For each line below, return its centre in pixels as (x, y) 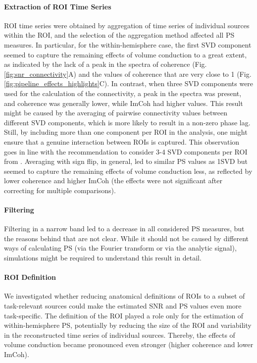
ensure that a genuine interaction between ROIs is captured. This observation (122, 141)
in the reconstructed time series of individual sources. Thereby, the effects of (120, 335)
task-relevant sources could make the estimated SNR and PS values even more (123, 306)
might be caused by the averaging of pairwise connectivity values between (116, 113)
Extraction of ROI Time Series (58, 6)
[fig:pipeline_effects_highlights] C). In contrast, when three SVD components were (129, 83)
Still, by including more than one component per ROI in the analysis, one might (126, 132)
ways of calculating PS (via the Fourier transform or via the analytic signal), (120, 248)
